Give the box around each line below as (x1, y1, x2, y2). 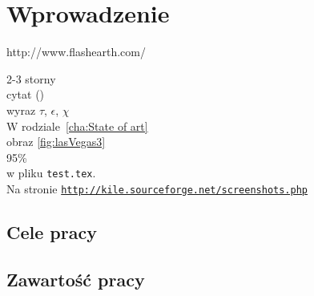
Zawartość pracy (6, 266, 145, 291)
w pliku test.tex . (6, 164, 96, 181)
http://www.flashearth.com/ (6, 43, 146, 60)
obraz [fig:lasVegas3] (6, 133, 106, 150)
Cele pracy (6, 219, 97, 244)
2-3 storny (6, 70, 56, 87)
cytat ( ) (6, 86, 45, 103)
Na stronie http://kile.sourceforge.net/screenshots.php (6, 180, 308, 197)
